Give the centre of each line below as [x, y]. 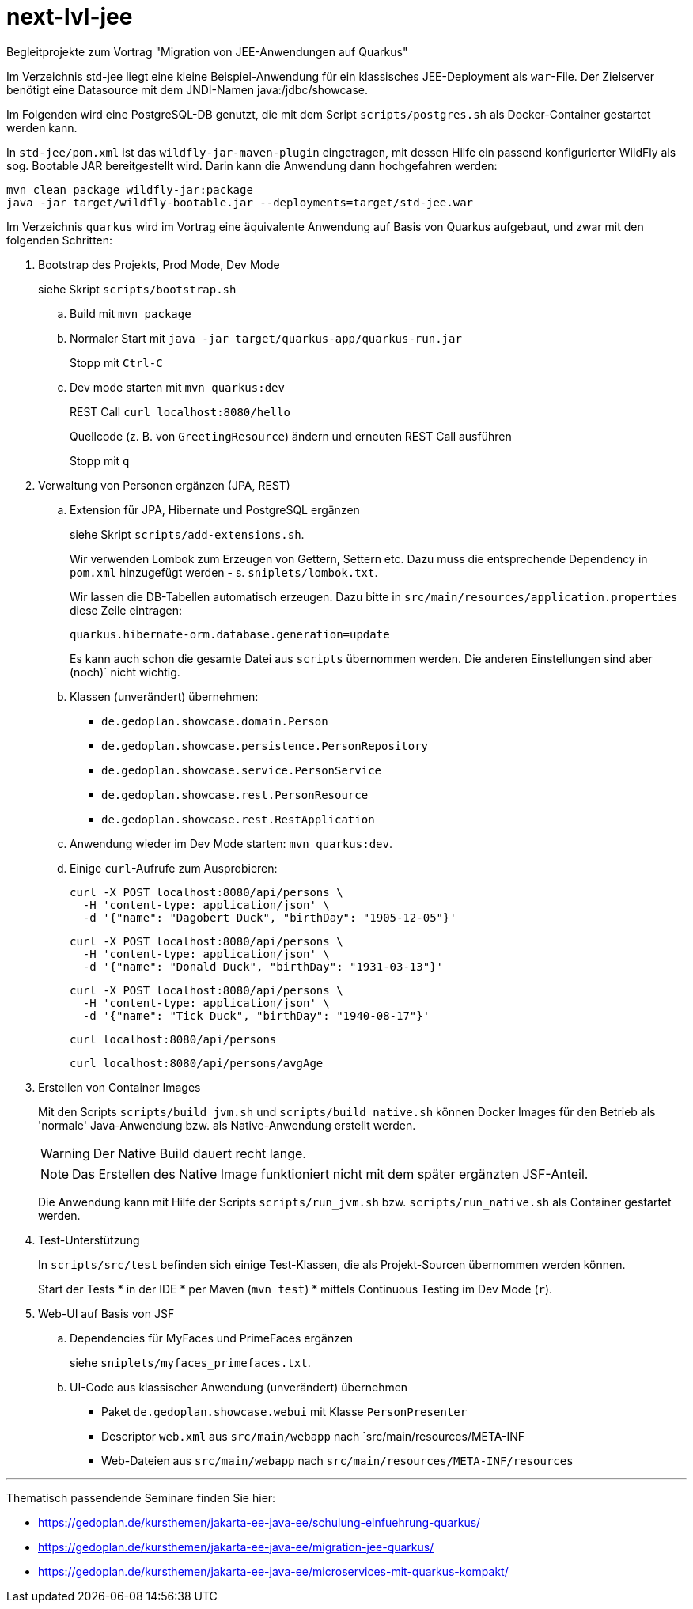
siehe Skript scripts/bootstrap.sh [137, 289]
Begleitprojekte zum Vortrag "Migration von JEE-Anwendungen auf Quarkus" [207, 51]
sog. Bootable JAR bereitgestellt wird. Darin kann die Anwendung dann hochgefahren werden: [252, 165]
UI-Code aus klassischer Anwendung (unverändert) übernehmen [239, 1387]
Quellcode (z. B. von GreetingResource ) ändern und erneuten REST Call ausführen [291, 436]
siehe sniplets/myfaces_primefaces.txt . [190, 1362]
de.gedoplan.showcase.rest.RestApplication [238, 819]
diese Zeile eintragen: [126, 610]
